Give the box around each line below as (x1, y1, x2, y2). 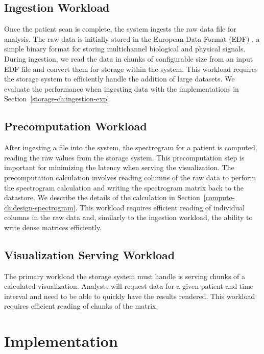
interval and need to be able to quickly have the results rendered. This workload (4, 290, 255, 301)
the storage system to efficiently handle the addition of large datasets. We (4, 73, 235, 84)
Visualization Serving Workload (4, 247, 175, 262)
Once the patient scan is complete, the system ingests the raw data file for (4, 23, 236, 34)
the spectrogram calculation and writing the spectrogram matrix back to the (4, 182, 244, 193)
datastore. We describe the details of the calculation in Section (4, 192, 200, 203)
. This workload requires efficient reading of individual (75, 202, 245, 212)
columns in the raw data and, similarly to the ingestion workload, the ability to (4, 212, 253, 223)
